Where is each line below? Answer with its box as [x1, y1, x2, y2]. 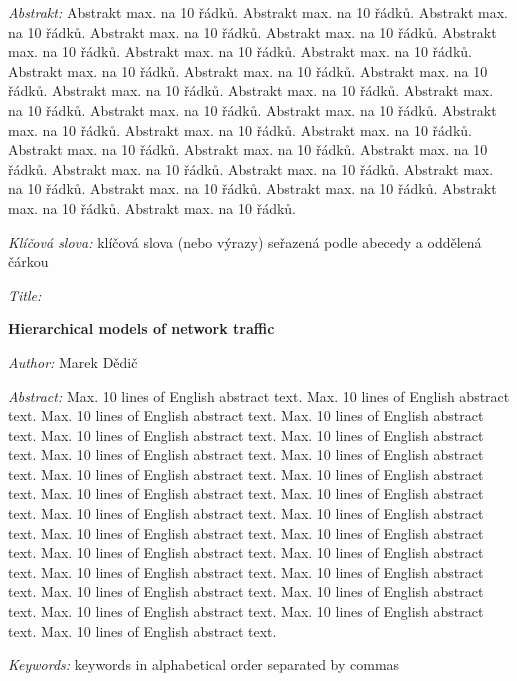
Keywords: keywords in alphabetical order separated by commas [8, 654, 400, 675]
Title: [8, 284, 42, 305]
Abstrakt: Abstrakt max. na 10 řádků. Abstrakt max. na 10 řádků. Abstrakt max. [8, 2, 508, 22]
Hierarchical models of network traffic [8, 318, 275, 339]
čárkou [8, 251, 49, 272]
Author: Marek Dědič [8, 351, 138, 372]
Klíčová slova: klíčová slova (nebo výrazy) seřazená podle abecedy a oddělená [8, 231, 482, 252]
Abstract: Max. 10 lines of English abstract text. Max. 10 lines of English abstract [8, 385, 510, 406]
